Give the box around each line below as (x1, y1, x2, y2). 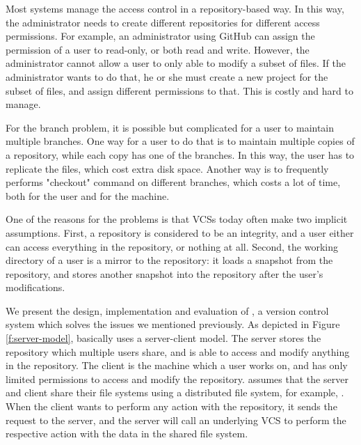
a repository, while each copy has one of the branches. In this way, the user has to (6, 147, 355, 162)
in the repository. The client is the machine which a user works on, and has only (6, 358, 348, 373)
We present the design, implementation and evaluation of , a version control (6, 303, 329, 318)
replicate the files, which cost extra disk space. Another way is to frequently (6, 161, 329, 175)
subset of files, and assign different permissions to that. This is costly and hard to (6, 83, 353, 97)
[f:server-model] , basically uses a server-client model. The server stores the (6, 331, 321, 345)
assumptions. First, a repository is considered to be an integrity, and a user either (6, 225, 354, 240)
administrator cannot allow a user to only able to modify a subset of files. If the (6, 56, 346, 70)
